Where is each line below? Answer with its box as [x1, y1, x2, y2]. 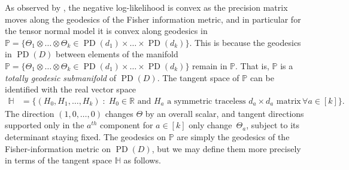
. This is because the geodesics [189, 36, 301, 48]
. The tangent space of [157, 71, 239, 84]
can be [250, 71, 274, 84]
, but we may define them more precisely [151, 142, 301, 154]
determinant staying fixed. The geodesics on [5, 130, 166, 143]
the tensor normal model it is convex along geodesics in [5, 24, 208, 37]
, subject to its [246, 119, 300, 131]
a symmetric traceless [167, 97, 246, 106]
